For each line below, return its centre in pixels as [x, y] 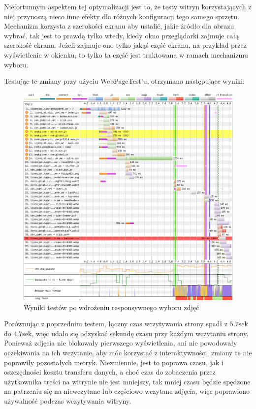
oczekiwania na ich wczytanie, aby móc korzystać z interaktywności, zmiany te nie [128, 352]
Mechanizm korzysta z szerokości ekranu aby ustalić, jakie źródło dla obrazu [119, 26]
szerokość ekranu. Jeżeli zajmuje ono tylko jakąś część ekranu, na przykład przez [126, 45]
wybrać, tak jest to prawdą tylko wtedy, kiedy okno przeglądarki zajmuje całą [122, 35]
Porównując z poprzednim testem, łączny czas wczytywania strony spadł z [116, 324]
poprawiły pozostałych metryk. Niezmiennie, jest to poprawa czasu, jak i [114, 362]
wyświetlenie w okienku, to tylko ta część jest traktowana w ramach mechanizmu [126, 54]
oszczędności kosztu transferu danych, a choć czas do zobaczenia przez [110, 372]
